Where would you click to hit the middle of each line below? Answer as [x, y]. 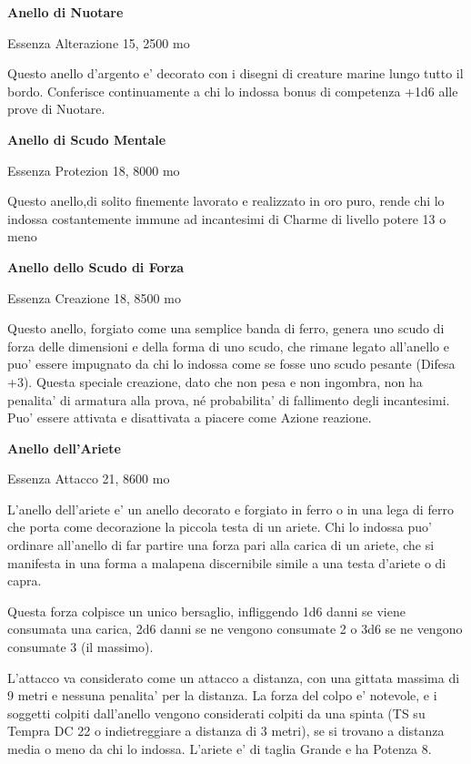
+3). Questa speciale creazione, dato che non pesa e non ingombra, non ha [215, 381]
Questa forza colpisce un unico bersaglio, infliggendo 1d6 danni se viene [206, 611]
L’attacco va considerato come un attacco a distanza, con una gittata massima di [234, 677]
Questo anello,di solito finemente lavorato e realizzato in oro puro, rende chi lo [226, 201]
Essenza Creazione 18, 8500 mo [94, 297]
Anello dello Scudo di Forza [96, 266]
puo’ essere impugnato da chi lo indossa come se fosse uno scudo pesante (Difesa [231, 364]
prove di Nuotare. [56, 109]
